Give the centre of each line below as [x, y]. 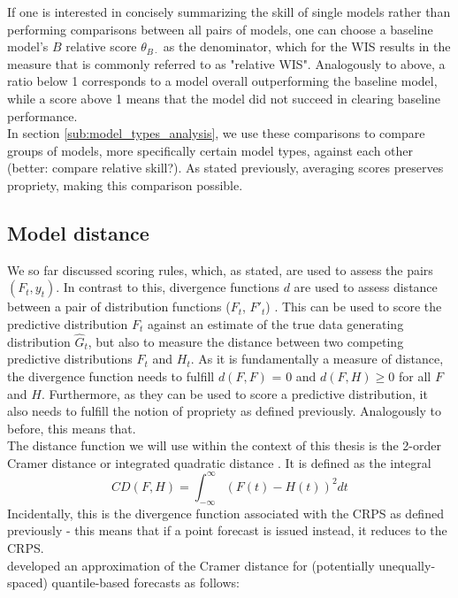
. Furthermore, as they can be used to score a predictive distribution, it [234, 393]
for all [415, 376]
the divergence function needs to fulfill [111, 376]
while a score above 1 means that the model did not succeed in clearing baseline [224, 98]
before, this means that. [72, 428]
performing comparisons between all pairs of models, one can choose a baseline [220, 29]
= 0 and [294, 376]
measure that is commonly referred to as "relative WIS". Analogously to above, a [226, 63]
